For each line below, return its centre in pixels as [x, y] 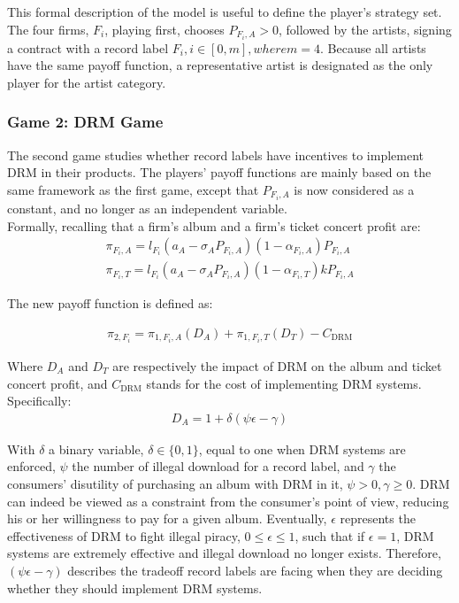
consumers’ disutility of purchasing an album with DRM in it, [175, 483]
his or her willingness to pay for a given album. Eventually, [167, 518]
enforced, [31, 466]
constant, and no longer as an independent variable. [147, 208]
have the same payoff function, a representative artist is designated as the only [220, 65]
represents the [378, 518]
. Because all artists [373, 47]
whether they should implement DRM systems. [135, 588]
